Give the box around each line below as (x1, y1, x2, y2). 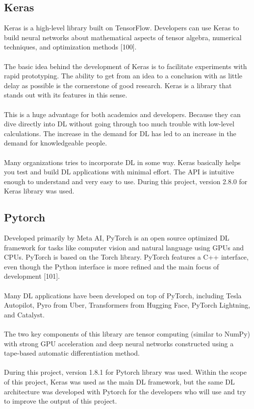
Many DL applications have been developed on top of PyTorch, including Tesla (4, 290, 242, 300)
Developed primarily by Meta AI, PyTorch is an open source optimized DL (4, 233, 229, 243)
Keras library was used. (4, 186, 75, 196)
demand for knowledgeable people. (4, 138, 107, 148)
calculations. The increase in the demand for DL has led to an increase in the (4, 128, 236, 138)
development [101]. (4, 271, 60, 281)
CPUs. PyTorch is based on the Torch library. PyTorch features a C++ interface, (4, 252, 249, 262)
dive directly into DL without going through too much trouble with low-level (4, 119, 234, 129)
